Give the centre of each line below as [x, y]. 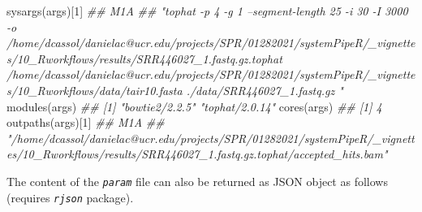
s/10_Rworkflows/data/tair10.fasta [95, 90]
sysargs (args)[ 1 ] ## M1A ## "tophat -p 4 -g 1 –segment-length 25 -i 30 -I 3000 [207, 11]
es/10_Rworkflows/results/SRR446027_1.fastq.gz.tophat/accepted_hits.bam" [197, 154]
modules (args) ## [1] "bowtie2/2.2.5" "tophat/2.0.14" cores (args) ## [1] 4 [194, 106]
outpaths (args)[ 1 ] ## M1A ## [86, 122]
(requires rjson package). [70, 197]
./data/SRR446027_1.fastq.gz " [265, 90]
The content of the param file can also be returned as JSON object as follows [197, 181]
